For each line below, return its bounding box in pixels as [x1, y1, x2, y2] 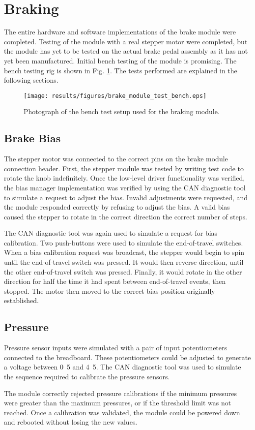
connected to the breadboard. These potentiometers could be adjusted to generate [4, 352, 251, 362]
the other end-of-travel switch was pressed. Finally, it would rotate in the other [4, 266, 242, 276]
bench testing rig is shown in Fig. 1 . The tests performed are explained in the [4, 65, 237, 75]
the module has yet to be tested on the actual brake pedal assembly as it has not [4, 46, 248, 56]
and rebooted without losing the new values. [4, 417, 138, 427]
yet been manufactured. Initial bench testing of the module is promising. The [4, 55, 237, 65]
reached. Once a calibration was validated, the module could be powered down [4, 407, 240, 417]
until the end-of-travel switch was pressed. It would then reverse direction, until [4, 257, 244, 267]
